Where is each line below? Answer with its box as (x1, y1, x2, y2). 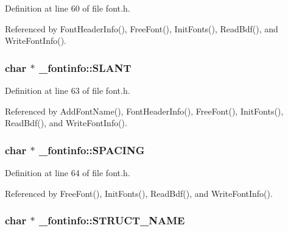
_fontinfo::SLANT (38, 60, 132, 75)
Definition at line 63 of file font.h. (5, 84, 130, 96)
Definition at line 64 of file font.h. (5, 166, 130, 179)
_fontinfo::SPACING (38, 142, 145, 157)
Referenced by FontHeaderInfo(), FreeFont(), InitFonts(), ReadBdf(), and (5, 22, 278, 35)
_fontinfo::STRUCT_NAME (38, 213, 185, 228)
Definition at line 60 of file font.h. (5, 2, 130, 14)
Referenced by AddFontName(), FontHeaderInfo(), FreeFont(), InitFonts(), (5, 104, 284, 117)
